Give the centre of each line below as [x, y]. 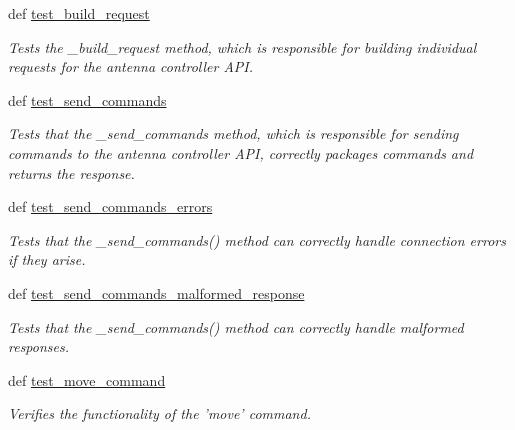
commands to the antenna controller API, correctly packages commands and [241, 152]
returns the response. [71, 172]
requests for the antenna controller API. [131, 66]
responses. [39, 346]
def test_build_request [79, 13]
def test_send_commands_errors [110, 206]
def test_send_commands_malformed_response [156, 292]
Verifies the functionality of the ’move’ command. [159, 413]
